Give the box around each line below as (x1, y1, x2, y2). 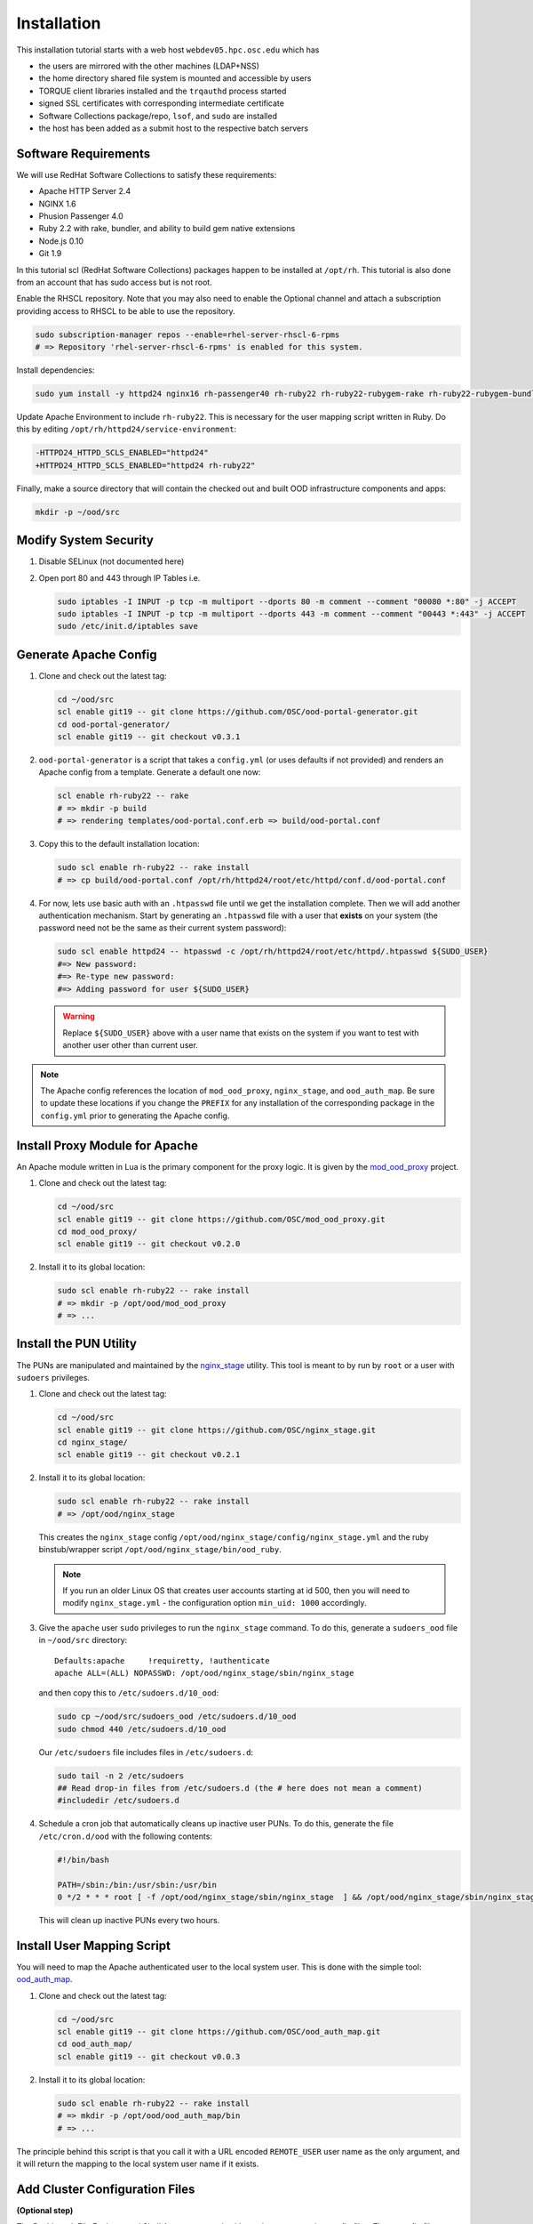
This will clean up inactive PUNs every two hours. (38, 1914, 220, 1925)
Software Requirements (16, 146, 151, 161)
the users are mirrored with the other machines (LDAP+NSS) (38, 60, 259, 71)
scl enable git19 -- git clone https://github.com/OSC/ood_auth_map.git (57, 2027, 381, 2037)
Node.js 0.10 (38, 236, 84, 246)
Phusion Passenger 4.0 (38, 210, 123, 222)
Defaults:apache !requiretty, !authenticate (54, 1656, 270, 1665)
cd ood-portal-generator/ (57, 719, 171, 729)
